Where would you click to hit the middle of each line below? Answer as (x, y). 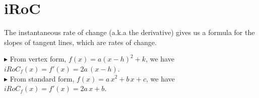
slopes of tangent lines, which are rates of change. (80, 42)
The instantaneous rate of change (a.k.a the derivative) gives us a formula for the (129, 32)
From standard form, (42, 78)
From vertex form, (38, 59)
